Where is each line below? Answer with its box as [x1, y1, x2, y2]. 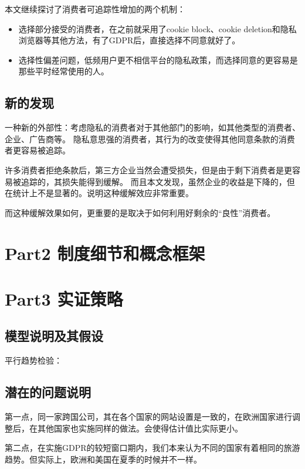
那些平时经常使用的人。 [18, 65, 109, 77]
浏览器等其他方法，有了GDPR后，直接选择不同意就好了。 [18, 34, 240, 46]
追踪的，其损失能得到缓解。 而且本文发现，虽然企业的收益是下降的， [21, 175, 287, 187]
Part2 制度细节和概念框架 [5, 241, 205, 265]
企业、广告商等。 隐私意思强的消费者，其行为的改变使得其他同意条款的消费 [5, 132, 295, 145]
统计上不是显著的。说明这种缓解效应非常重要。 [12, 187, 194, 199]
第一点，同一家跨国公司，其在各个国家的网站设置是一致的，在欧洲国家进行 [5, 410, 292, 423]
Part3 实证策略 [5, 286, 123, 310]
